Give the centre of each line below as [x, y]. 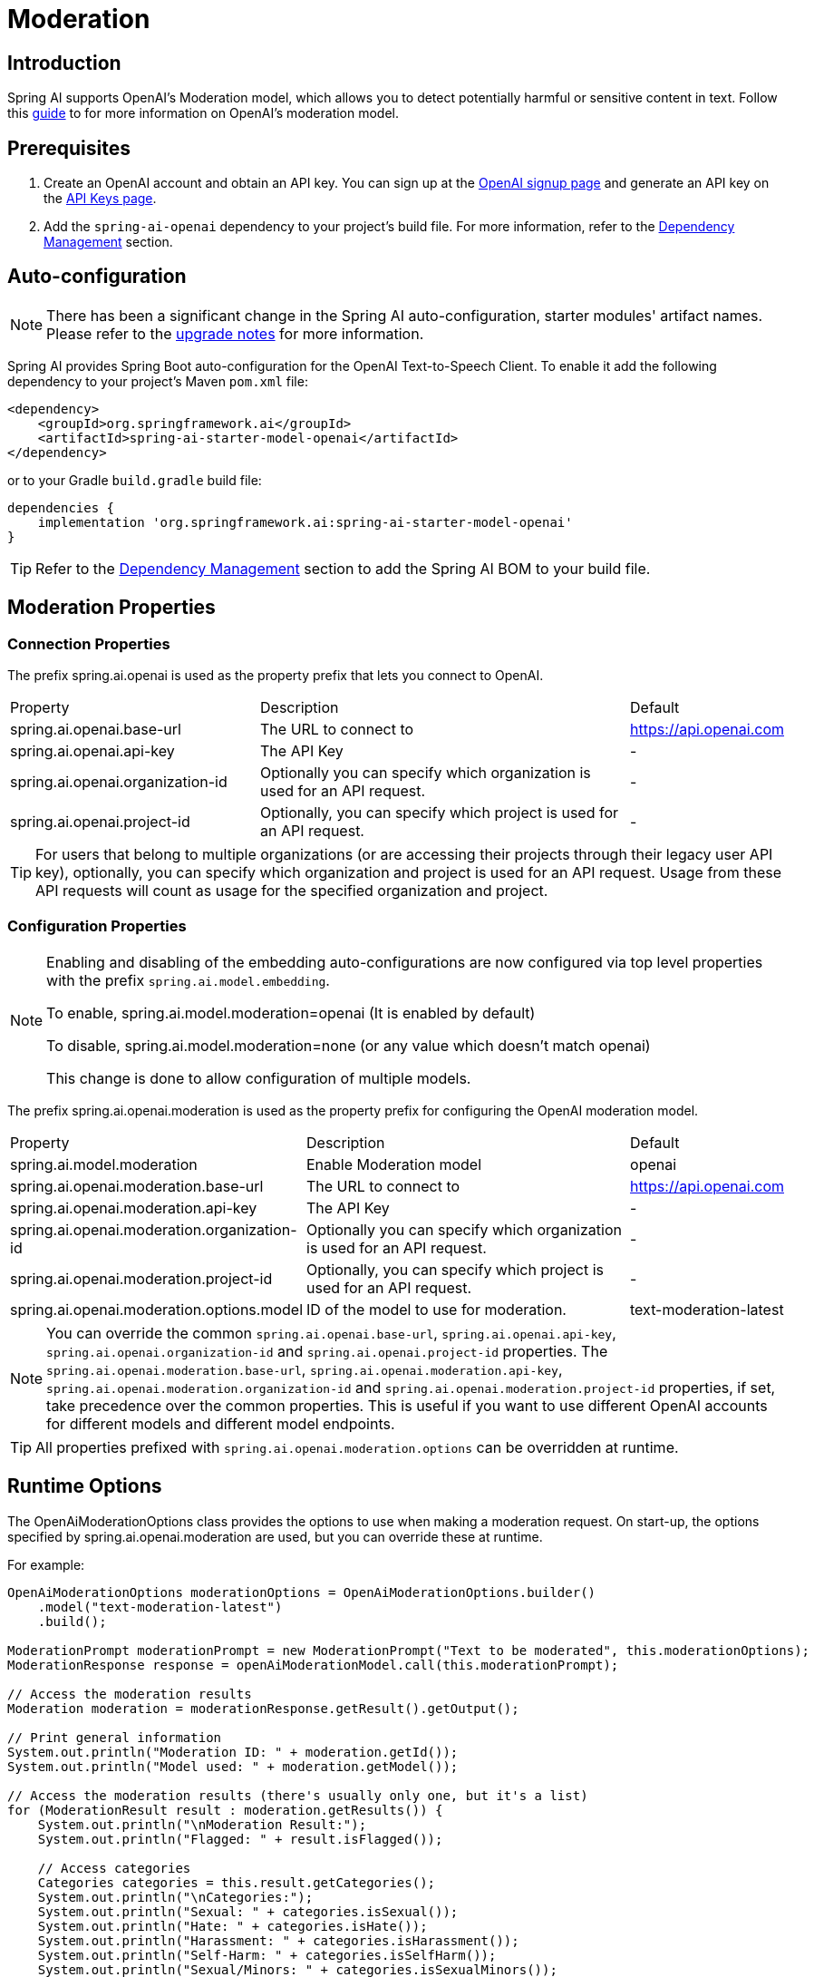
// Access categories [114, 1868]
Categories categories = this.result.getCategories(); [237, 1882]
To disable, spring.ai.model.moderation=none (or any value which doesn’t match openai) [349, 1045]
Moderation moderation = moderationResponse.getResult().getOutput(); [263, 1708]
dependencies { [61, 507]
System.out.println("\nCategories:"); [175, 1897]
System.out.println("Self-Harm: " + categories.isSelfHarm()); [267, 1955]
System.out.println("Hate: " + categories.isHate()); [233, 1926]
